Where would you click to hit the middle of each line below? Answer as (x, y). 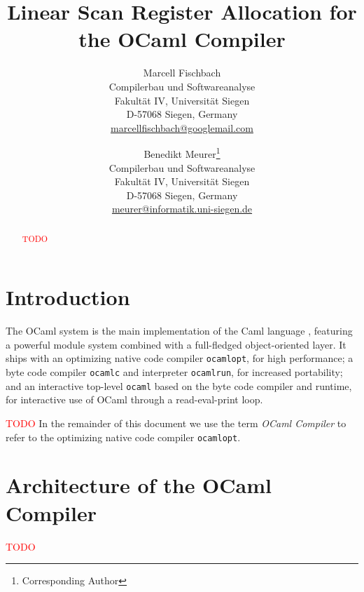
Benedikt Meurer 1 (182, 153)
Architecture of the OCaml (139, 485)
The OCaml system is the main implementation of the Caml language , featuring (179, 331)
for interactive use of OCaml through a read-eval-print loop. (134, 399)
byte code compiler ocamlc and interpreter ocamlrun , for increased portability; (174, 372)
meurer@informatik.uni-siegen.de (182, 209)
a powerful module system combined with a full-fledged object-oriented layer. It (176, 344)
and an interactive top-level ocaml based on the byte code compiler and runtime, (179, 385)
